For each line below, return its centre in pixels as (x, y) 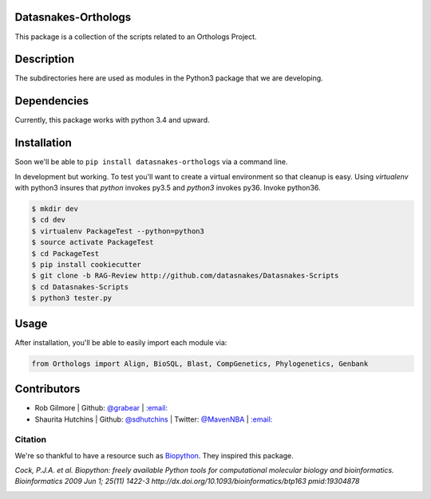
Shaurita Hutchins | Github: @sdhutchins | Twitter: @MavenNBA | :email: (154, 419)
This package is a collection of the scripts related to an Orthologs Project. (136, 37)
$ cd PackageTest (65, 253)
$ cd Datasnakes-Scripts (80, 287)
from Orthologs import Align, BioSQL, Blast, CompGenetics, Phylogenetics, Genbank (200, 363)
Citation (31, 440)
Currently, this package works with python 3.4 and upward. (113, 120)
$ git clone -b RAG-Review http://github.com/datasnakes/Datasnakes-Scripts (185, 276)
